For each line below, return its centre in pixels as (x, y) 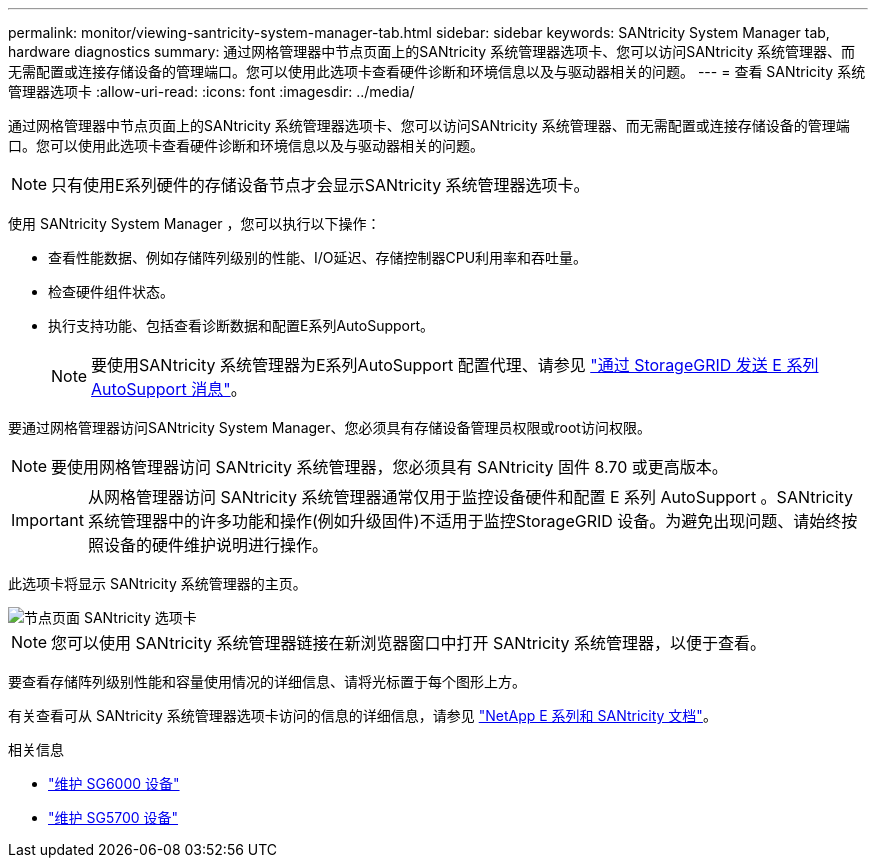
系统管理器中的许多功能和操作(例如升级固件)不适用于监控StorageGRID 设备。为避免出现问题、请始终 (464, 521)
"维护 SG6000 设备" (114, 783)
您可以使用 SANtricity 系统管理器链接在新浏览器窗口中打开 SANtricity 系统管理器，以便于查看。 (408, 643)
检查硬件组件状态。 (111, 291)
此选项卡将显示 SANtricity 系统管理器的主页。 (157, 583)
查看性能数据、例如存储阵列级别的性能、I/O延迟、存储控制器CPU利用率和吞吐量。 (318, 257)
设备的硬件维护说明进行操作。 (215, 545)
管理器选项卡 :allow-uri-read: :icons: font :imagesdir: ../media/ (211, 91)
